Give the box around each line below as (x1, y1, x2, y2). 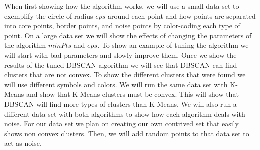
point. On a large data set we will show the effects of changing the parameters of (4, 30, 252, 40)
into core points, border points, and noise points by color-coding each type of (4, 20, 240, 31)
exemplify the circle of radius (4, 10, 93, 21)
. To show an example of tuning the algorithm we (97, 40, 249, 50)
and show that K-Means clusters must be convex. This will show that (26, 89, 239, 99)
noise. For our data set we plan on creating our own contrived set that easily (4, 118, 239, 129)
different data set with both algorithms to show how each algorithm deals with (4, 108, 245, 119)
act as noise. (4, 138, 42, 148)
